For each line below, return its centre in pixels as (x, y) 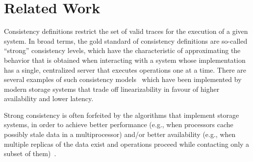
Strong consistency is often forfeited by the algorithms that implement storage (122, 115)
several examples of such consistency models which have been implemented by (123, 79)
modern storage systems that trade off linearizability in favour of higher (112, 89)
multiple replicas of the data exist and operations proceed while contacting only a (127, 144)
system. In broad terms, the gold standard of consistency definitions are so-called (126, 40)
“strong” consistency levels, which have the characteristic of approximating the (122, 50)
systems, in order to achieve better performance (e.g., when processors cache (119, 124)
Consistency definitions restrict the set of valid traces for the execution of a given (126, 31)
